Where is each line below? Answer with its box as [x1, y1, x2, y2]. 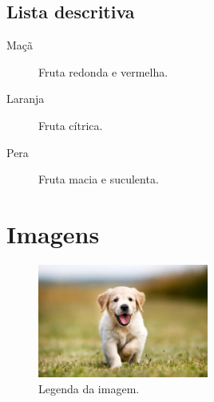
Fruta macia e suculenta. [38, 171, 159, 187]
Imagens [6, 217, 100, 250]
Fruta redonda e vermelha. [38, 63, 168, 80]
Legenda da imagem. [38, 380, 140, 396]
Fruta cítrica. [38, 116, 103, 133]
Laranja [6, 90, 45, 107]
